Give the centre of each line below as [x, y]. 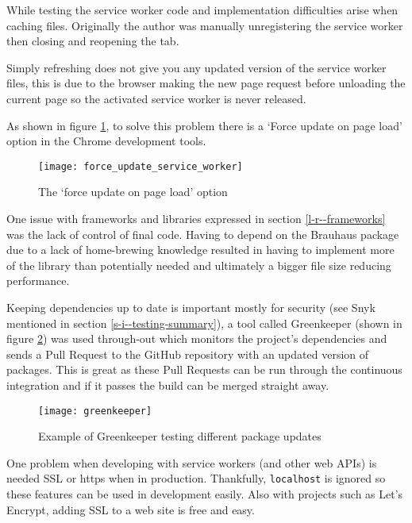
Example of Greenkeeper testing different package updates [180, 436]
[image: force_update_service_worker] [141, 166]
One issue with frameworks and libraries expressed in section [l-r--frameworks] [196, 218]
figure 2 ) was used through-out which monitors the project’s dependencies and [197, 338]
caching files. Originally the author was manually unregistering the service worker [205, 25]
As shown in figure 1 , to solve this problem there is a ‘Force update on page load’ [204, 125]
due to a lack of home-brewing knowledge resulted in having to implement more [200, 250]
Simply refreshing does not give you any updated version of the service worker [196, 67]
